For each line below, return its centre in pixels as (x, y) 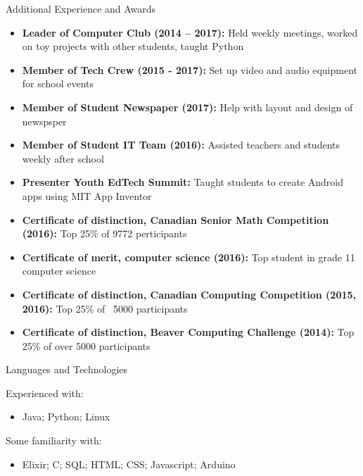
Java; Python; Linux (66, 416)
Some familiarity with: (54, 440)
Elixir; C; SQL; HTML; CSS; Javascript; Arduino (129, 464)
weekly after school (63, 158)
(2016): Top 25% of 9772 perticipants (104, 233)
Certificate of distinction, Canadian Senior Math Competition (176, 219)
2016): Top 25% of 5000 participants (105, 308)
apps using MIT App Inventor (87, 195)
